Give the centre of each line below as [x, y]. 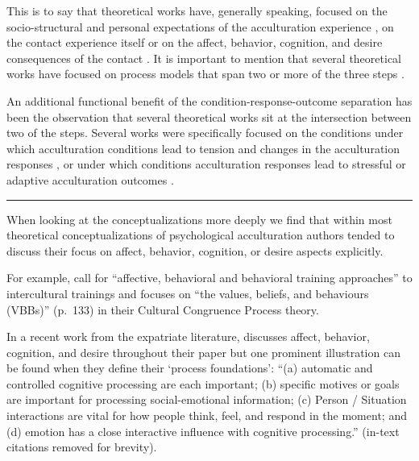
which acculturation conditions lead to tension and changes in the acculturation [203, 148]
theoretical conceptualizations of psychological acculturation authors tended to [201, 235]
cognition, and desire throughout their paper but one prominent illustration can [203, 352]
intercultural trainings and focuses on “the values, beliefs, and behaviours [188, 293]
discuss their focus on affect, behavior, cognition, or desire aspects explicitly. [195, 250]
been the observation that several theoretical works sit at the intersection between [209, 116]
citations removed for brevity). [82, 447]
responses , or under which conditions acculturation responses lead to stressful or [206, 164]
